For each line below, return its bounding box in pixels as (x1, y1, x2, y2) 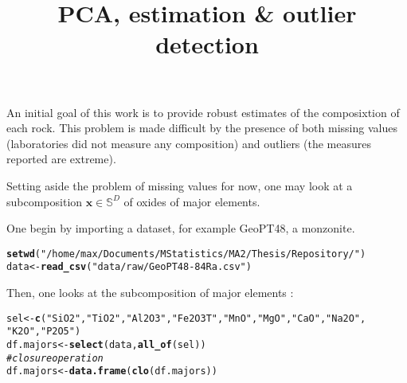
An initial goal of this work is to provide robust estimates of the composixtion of (6, 104, 400, 120)
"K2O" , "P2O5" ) (6, 326, 81, 338)
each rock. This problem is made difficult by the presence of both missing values (6, 119, 397, 136)
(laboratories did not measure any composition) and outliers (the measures (6, 135, 371, 151)
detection (155, 28, 259, 61)
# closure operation (6, 352, 104, 364)
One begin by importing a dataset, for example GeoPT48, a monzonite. (6, 220, 355, 236)
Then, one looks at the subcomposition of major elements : (6, 284, 294, 301)
